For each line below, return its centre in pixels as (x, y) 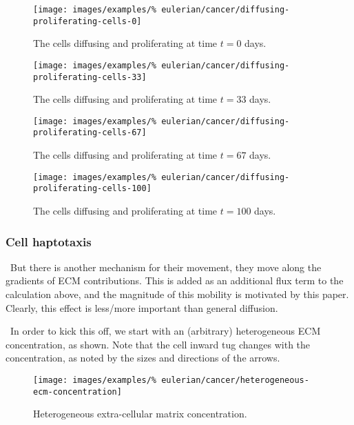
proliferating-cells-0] (87, 21)
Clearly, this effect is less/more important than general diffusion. (142, 307)
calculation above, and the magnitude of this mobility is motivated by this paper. (177, 294)
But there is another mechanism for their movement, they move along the (166, 267)
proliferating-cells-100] (92, 189)
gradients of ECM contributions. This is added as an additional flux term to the (175, 280)
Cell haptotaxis (49, 241)
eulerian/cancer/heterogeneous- (235, 380)
